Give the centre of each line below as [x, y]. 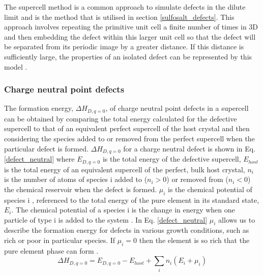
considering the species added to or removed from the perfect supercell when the [129, 139]
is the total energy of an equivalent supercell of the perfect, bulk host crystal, [125, 169]
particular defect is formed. [46, 148]
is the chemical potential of [210, 189]
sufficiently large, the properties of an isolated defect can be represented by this [128, 56]
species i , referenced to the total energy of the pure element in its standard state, [132, 200]
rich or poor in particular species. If [60, 240]
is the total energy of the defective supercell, [172, 159]
